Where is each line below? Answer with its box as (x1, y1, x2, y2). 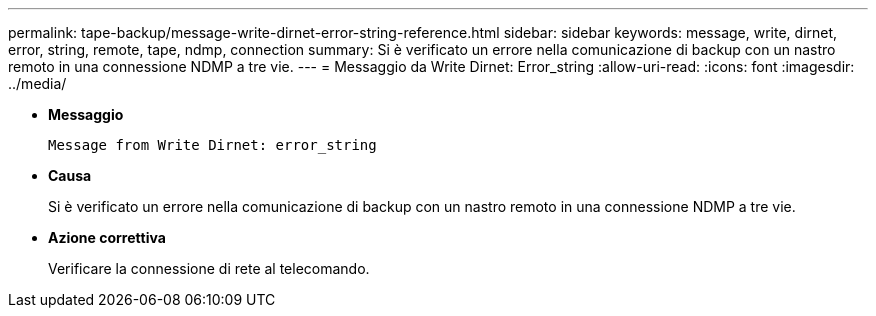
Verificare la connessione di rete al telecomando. (48, 260, 370, 277)
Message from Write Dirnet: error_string (48, 137, 377, 153)
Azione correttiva (48, 229, 166, 246)
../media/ (8, 75, 67, 92)
